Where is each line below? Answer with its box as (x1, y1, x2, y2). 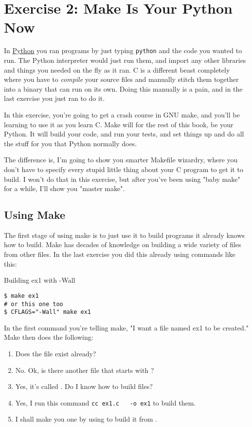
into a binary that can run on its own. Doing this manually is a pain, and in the (4, 83, 243, 94)
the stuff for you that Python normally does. (4, 138, 137, 148)
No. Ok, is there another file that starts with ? (15, 365, 154, 375)
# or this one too (4, 300, 63, 308)
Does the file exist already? (15, 349, 96, 359)
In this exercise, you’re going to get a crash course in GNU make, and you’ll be (4, 109, 240, 119)
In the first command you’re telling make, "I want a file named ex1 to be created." (4, 322, 249, 332)
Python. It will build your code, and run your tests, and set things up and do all (4, 129, 244, 139)
